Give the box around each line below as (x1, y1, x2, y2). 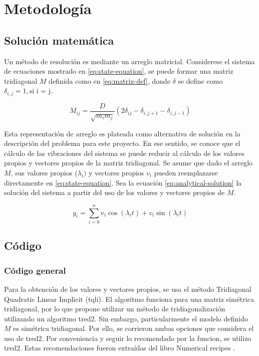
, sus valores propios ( (11, 167, 78, 178)
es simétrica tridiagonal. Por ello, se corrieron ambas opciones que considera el (13, 323, 254, 333)
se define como (178, 75, 223, 86)
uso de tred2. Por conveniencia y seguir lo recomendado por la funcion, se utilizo (4, 332, 251, 343)
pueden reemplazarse (154, 167, 218, 178)
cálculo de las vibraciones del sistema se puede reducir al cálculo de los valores (4, 147, 244, 158)
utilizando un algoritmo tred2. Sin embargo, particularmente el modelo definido (4, 313, 248, 323)
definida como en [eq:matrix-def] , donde (49, 75, 170, 86)
